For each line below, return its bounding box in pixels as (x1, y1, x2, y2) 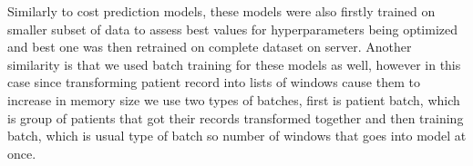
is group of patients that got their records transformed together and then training (7, 108, 464, 127)
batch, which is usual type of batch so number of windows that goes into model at (7, 126, 467, 145)
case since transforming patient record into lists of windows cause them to (7, 73, 420, 92)
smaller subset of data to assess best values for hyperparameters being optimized (7, 19, 458, 38)
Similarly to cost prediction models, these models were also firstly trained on (7, 2, 436, 20)
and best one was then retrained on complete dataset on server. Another (7, 37, 412, 56)
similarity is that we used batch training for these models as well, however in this (7, 54, 461, 73)
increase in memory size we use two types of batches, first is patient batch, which (7, 90, 460, 109)
